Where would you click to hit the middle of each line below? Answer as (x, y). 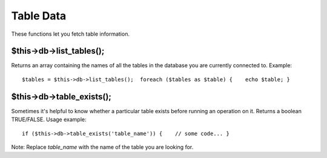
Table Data (39, 16)
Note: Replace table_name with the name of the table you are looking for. (102, 147)
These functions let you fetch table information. (71, 34)
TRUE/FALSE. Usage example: (49, 120)
